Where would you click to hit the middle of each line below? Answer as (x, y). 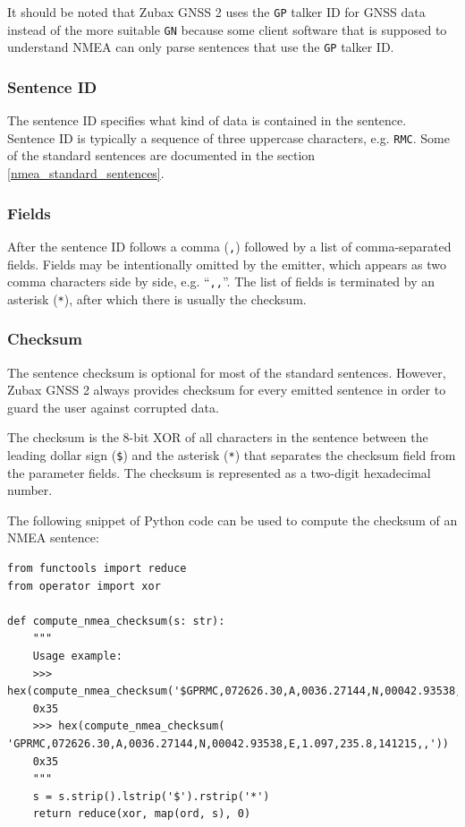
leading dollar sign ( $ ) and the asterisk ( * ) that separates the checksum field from (232, 455)
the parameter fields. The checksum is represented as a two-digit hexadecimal (219, 472)
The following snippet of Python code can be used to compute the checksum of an (232, 520)
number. (30, 490)
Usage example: (77, 656)
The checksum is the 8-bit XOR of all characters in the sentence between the (218, 437)
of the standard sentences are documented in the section (161, 155)
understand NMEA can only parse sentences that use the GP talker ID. (201, 47)
